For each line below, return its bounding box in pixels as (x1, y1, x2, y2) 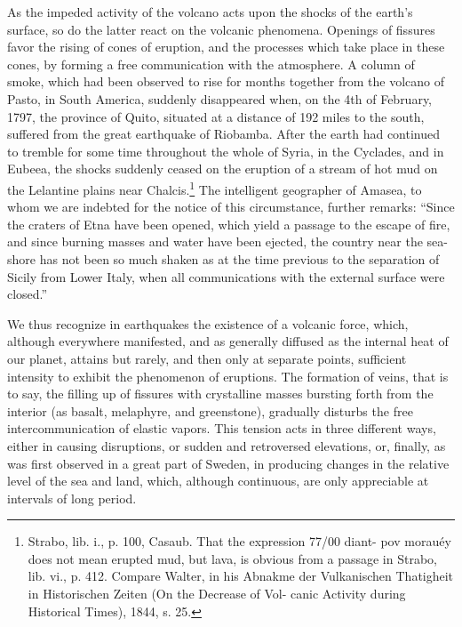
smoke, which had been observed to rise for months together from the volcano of (7, 72, 445, 91)
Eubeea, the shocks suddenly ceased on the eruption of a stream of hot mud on (7, 159, 438, 178)
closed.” (7, 285, 48, 303)
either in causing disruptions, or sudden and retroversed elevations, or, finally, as (7, 436, 446, 454)
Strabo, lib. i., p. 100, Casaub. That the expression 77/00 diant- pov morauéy (28, 532, 451, 551)
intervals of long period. (7, 488, 137, 507)
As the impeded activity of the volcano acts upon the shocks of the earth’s (7, 3, 413, 20)
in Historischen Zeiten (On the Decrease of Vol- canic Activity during (28, 584, 406, 603)
